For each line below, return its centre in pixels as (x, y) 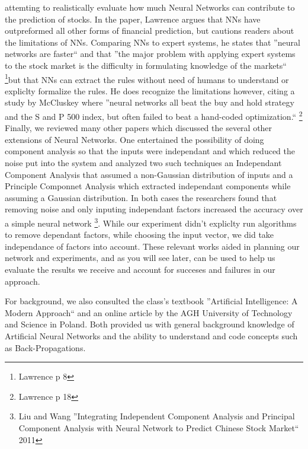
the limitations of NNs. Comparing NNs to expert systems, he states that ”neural (153, 42)
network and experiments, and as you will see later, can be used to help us (140, 258)
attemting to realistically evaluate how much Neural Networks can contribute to (150, 7)
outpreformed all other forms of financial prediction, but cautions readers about (150, 31)
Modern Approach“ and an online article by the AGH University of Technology (149, 312)
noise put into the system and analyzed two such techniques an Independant (143, 163)
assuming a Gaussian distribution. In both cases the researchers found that (141, 197)
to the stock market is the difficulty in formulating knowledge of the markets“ (146, 65)
